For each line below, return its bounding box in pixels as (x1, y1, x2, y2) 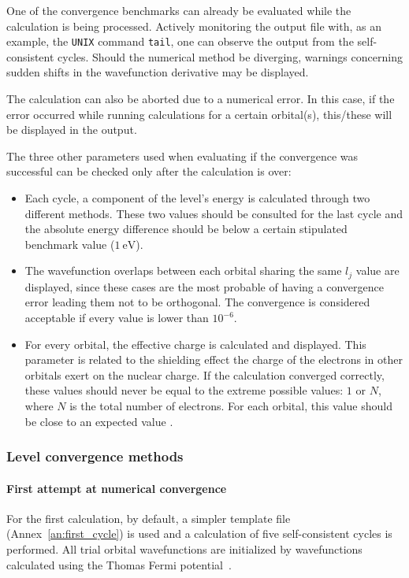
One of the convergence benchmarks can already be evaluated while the (6, 2, 351, 18)
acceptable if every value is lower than (24, 309, 209, 326)
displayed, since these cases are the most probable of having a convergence (24, 278, 384, 295)
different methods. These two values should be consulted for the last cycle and (24, 205, 403, 221)
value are (355, 262, 400, 279)
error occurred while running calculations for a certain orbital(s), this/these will (6, 106, 392, 122)
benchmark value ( (24, 235, 115, 252)
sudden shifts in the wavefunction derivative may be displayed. (6, 64, 309, 80)
